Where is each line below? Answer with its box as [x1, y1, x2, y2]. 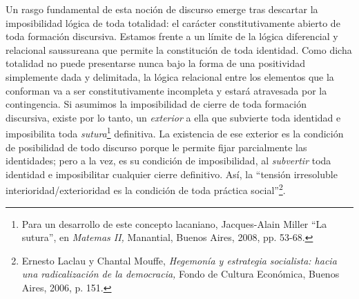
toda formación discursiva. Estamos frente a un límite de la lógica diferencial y [6, 29, 338, 44]
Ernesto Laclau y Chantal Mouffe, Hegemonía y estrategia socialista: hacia [21, 253, 337, 267]
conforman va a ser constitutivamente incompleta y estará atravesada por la [6, 83, 327, 97]
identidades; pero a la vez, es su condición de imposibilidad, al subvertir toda [6, 153, 331, 168]
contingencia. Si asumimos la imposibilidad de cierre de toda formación [6, 97, 307, 111]
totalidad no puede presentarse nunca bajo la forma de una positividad [6, 56, 306, 70]
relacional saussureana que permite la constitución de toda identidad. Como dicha [6, 42, 352, 57]
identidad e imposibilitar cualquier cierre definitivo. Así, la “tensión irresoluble [6, 166, 338, 181]
